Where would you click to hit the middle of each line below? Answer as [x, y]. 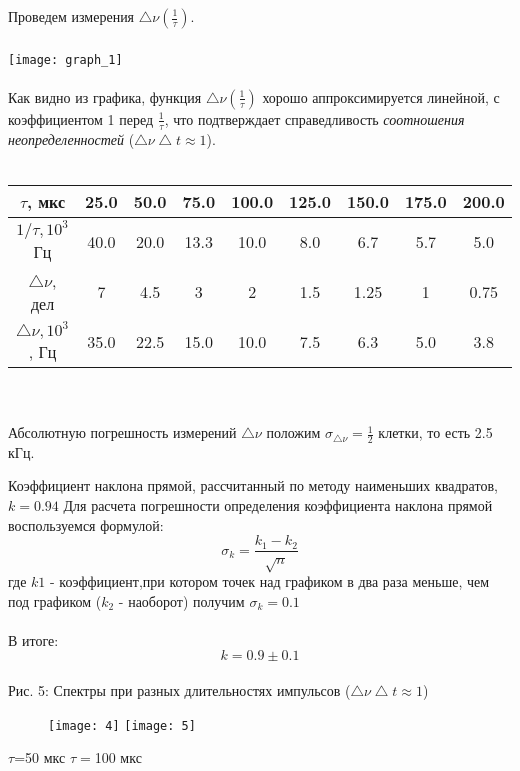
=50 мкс [40, 757]
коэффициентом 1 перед [81, 118]
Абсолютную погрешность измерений [122, 432]
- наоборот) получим [181, 600]
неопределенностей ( [71, 138]
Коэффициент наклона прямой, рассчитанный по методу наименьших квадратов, [253, 485]
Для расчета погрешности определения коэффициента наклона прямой [278, 505]
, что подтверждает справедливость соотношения [314, 118]
